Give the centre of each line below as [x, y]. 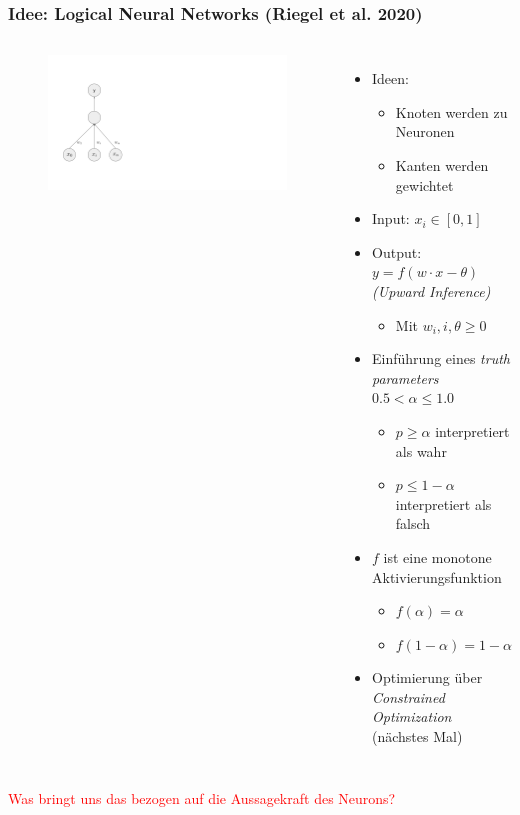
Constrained [408, 696]
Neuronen [425, 131]
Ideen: [390, 78]
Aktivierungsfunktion [437, 576]
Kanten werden [442, 165]
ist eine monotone [437, 556]
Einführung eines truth [441, 358]
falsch [413, 523]
